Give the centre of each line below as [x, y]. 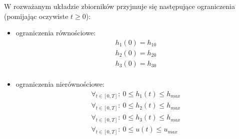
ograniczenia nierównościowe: [60, 83]
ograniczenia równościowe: [55, 33]
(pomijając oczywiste [36, 16]
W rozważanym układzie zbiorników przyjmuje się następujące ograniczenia [119, 6]
